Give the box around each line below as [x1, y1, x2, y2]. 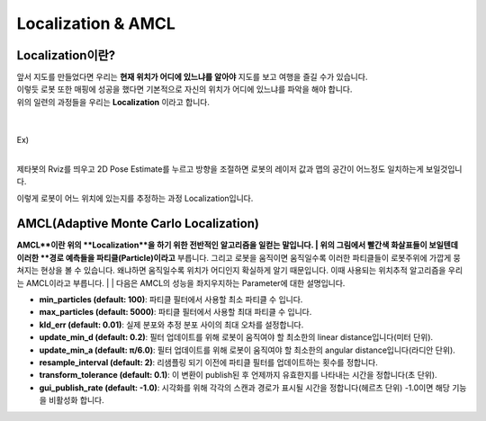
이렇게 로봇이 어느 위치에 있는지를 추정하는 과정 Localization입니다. [16, 193, 254, 203]
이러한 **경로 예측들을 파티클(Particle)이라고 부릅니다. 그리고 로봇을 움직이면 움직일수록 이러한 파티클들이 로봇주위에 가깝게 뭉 [16, 252, 461, 263]
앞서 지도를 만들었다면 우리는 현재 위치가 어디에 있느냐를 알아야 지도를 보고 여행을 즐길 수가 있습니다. [16, 72, 368, 83]
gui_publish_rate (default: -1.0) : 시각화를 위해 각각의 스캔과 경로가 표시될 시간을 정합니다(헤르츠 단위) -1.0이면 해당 [39, 382, 450, 393]
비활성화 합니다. [48, 395, 104, 406]
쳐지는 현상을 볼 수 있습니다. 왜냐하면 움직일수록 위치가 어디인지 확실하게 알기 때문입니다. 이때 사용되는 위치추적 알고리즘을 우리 [16, 265, 463, 276]
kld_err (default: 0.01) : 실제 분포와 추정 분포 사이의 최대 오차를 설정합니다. [39, 319, 304, 330]
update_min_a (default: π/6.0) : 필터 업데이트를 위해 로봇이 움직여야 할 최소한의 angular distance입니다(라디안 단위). [39, 345, 456, 355]
